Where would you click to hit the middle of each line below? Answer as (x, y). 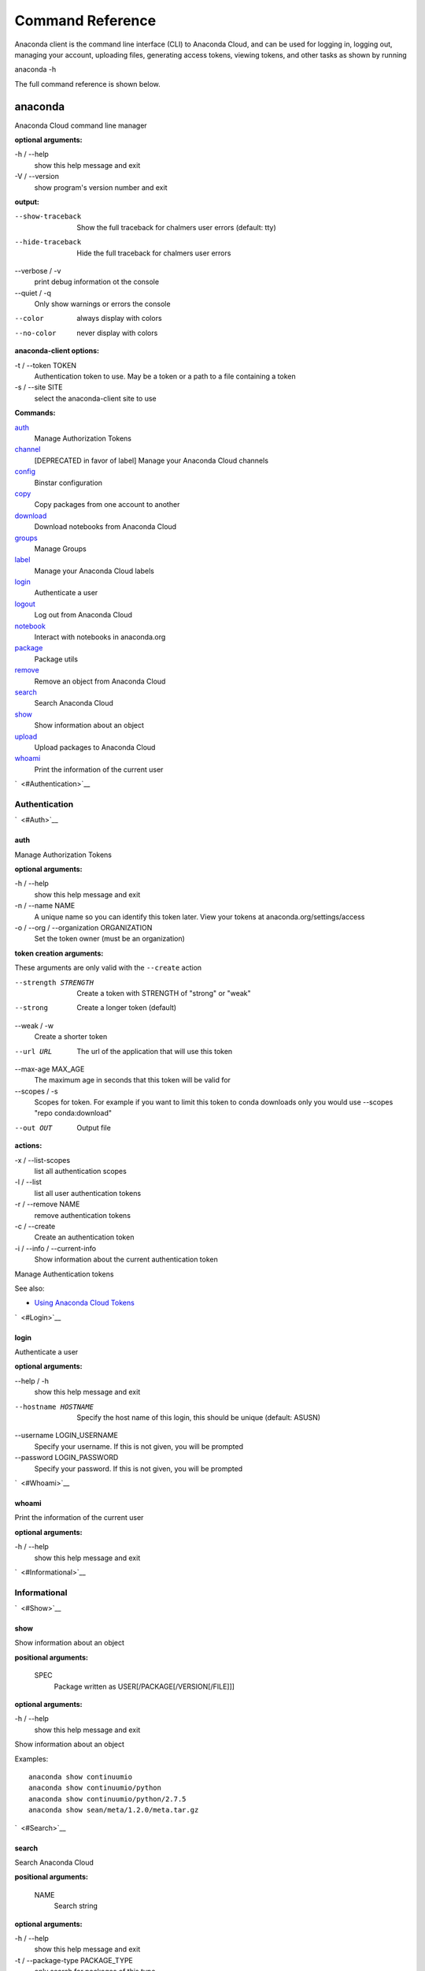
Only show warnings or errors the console (102, 304)
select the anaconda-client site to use (95, 398)
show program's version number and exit (101, 187)
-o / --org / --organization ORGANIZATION (83, 927)
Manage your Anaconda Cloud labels (94, 571)
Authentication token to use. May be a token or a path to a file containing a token (165, 376)
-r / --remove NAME (47, 1204)
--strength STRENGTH (54, 982)
